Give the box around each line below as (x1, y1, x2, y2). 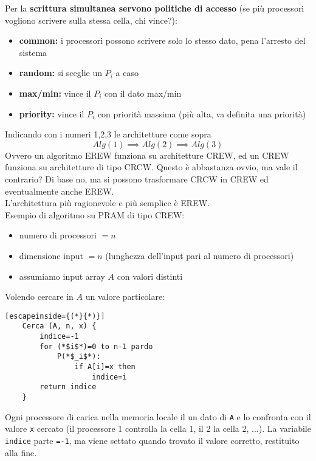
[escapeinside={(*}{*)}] (5, 311, 105, 321)
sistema (19, 46, 47, 58)
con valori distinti (117, 269, 183, 282)
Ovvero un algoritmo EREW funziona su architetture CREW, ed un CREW (5, 148, 289, 161)
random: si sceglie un (19, 66, 103, 79)
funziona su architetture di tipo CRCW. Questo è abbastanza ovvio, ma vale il (5, 161, 298, 173)
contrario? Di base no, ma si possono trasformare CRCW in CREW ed (5, 172, 269, 185)
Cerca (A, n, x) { (22, 322, 97, 331)
